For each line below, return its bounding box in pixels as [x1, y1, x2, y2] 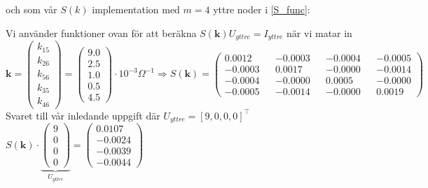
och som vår [6, 2, 57, 16]
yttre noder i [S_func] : [213, 2, 310, 16]
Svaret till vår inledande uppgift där [6, 108, 160, 122]
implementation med [92, 2, 180, 16]
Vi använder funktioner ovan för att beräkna [6, 25, 197, 40]
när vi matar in [287, 25, 352, 40]
